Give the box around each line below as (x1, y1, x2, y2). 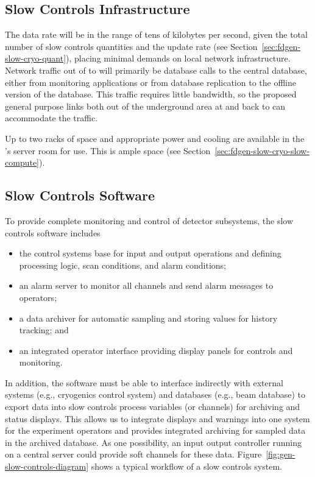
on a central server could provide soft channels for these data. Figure (5, 448, 262, 461)
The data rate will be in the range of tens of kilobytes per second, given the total (5, 28, 308, 41)
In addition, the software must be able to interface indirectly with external (5, 376, 283, 389)
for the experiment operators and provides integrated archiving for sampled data (5, 424, 306, 437)
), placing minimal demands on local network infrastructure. (66, 52, 291, 65)
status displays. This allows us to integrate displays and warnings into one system (5, 412, 310, 425)
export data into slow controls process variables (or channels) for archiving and (5, 400, 300, 413)
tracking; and (19, 323, 69, 336)
